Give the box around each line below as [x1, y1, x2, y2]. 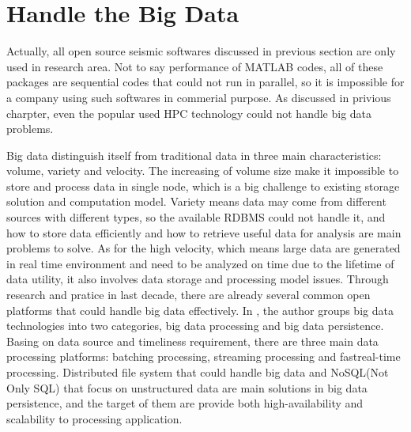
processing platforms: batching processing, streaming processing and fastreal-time [6, 348, 401, 365]
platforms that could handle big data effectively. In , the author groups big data [6, 301, 394, 318]
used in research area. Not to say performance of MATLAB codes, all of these [6, 58, 383, 74]
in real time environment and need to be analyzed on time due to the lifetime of [6, 255, 394, 271]
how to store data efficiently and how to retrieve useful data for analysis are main [6, 224, 402, 241]
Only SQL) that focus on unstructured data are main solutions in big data [6, 379, 368, 396]
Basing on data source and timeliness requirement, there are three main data [6, 332, 379, 349]
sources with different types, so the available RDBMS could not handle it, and [6, 209, 386, 225]
